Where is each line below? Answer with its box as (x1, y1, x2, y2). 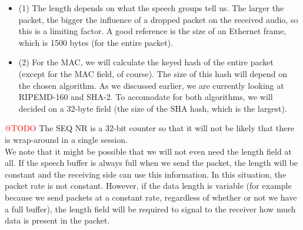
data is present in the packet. (5, 214, 110, 226)
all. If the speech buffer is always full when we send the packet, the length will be (5, 156, 298, 169)
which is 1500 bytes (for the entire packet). (18, 36, 174, 48)
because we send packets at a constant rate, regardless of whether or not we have (5, 191, 297, 203)
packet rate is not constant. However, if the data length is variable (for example (5, 179, 292, 192)
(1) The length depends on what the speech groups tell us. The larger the (18, 2, 284, 14)
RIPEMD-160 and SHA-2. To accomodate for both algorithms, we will (18, 91, 273, 103)
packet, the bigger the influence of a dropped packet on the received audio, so (18, 13, 298, 25)
